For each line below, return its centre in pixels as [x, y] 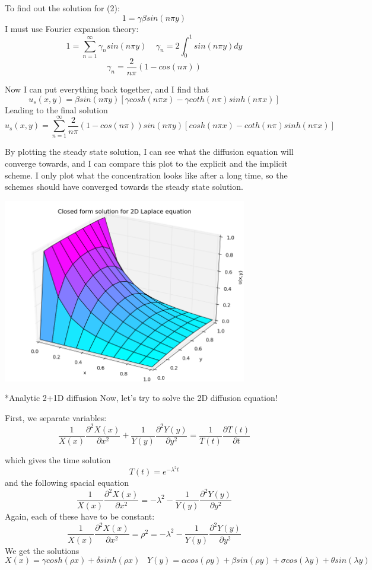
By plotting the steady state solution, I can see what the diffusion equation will [149, 152]
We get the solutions [42, 550]
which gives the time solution [58, 459]
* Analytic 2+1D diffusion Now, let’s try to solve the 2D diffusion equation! [141, 398]
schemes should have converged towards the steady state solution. [124, 187]
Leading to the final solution [56, 109]
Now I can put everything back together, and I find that [107, 89]
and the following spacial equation [67, 483]
